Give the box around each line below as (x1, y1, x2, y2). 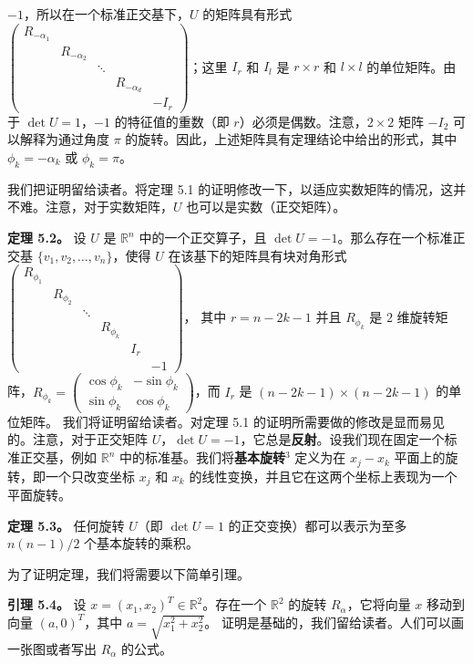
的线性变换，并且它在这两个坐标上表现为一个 (189, 466, 458, 485)
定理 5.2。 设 (7, 228, 87, 247)
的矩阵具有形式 (202, 5, 293, 23)
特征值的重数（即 (127, 111, 230, 130)
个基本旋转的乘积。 (84, 534, 200, 553)
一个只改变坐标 (45, 466, 135, 485)
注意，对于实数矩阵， (45, 197, 173, 216)
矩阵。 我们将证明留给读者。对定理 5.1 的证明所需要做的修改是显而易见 (19, 411, 445, 431)
